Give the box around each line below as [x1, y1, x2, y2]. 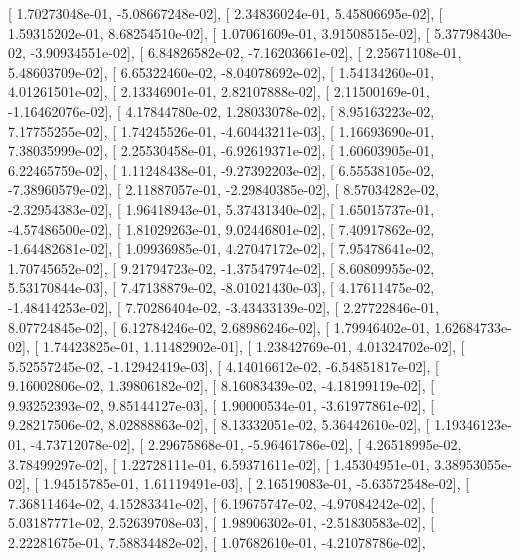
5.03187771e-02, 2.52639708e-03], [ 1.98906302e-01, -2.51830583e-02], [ [8, 512, 435, 533]
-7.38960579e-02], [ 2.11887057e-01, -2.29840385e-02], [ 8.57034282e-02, [8, 179, 439, 200]
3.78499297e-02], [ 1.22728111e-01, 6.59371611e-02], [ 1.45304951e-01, [8, 453, 430, 474]
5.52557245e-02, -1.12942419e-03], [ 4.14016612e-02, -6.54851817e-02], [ [8, 355, 439, 376]
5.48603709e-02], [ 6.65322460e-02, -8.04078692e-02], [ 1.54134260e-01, [8, 61, 435, 82]
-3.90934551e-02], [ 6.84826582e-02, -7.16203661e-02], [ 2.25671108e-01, [30, 42, 462, 63]
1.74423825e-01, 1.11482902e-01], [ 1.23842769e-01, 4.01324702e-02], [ [42, 336, 465, 357]
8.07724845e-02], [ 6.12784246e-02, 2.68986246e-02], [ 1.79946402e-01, [8, 316, 430, 337]
